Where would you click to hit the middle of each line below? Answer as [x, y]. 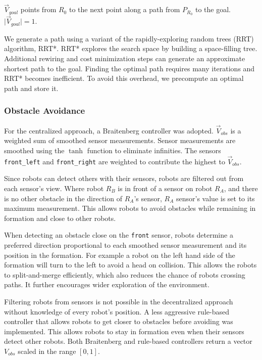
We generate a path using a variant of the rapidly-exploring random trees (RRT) [129, 38]
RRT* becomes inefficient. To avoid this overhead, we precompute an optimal [124, 78]
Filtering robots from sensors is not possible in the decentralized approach [119, 301]
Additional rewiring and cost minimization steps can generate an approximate [125, 58]
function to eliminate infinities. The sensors [154, 150]
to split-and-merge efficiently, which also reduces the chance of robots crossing [125, 274]
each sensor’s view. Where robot [54, 188]
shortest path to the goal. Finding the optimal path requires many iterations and [129, 68]
